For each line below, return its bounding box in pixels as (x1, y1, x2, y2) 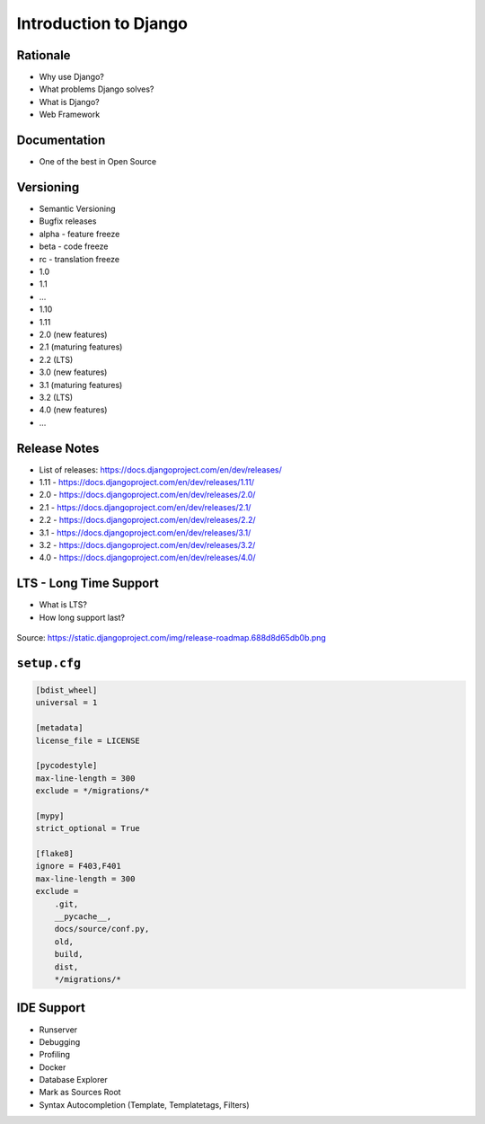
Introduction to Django (16, 13, 189, 33)
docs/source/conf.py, (54, 924, 150, 934)
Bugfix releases (39, 216, 97, 226)
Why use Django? (39, 72, 105, 83)
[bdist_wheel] (35, 686, 98, 695)
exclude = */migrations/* (35, 786, 150, 796)
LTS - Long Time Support (16, 576, 159, 591)
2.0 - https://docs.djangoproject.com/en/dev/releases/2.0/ (39, 490, 256, 500)
